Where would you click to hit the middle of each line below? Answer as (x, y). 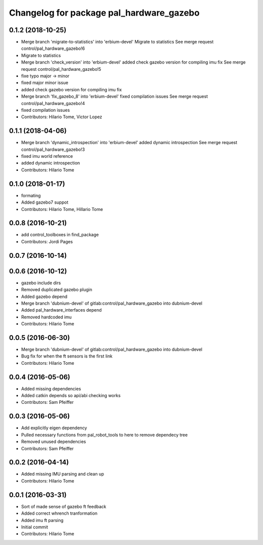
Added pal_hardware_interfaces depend (61, 310)
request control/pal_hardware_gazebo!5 (61, 69)
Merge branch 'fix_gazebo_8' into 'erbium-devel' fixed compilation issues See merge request (114, 96)
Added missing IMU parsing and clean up (63, 474)
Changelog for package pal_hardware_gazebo (104, 13)
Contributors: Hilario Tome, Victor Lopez (62, 117)
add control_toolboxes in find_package (60, 235)
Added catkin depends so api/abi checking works (71, 396)
